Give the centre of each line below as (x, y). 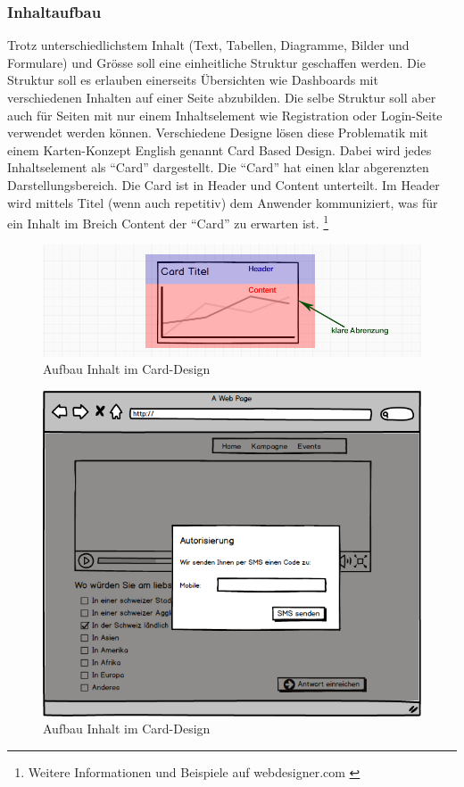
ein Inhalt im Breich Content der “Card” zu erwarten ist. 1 (168, 222)
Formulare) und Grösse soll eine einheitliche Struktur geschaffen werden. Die (216, 62)
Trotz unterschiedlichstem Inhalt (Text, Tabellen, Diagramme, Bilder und (208, 45)
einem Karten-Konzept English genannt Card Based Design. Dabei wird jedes (220, 149)
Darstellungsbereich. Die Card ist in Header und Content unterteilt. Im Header (224, 184)
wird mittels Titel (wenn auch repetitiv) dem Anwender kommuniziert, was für (223, 202)
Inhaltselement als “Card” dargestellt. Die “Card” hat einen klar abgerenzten (218, 167)
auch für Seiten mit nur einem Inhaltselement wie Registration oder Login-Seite (225, 115)
